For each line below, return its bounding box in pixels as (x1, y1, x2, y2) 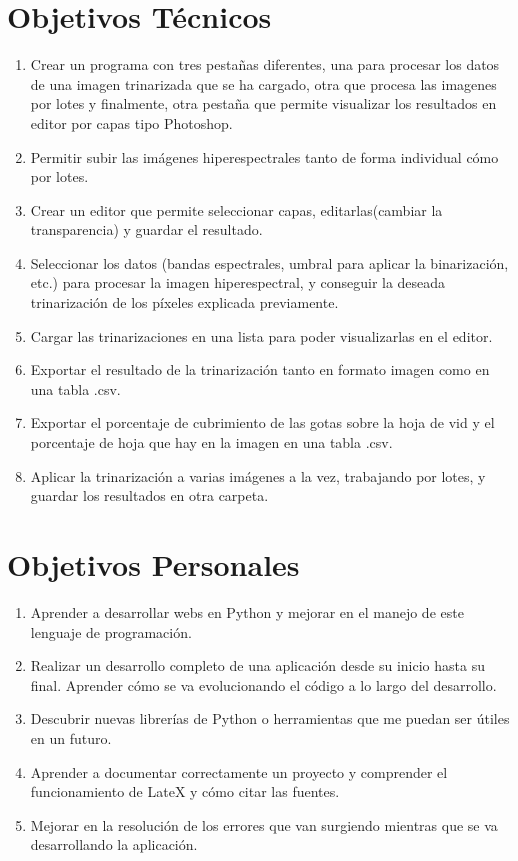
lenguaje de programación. (30, 621, 192, 642)
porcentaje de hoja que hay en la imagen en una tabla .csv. (30, 432, 393, 453)
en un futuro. (30, 727, 112, 748)
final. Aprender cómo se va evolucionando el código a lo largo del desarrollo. (30, 674, 497, 695)
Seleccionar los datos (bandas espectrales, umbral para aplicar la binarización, (30, 252, 509, 273)
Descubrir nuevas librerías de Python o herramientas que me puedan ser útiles (30, 708, 510, 729)
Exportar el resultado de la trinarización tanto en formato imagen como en (30, 359, 490, 380)
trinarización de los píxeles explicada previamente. (30, 292, 339, 313)
